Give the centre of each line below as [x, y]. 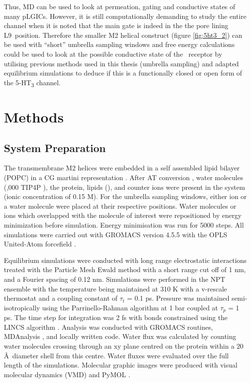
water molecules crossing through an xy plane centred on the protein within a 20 [124, 346]
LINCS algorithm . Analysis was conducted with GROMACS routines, [109, 327]
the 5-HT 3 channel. [32, 83]
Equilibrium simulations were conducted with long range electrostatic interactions [125, 260]
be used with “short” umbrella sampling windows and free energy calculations [119, 44]
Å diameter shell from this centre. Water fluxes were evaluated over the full [116, 355]
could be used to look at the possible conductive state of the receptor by [113, 54]
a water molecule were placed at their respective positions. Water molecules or [120, 206]
